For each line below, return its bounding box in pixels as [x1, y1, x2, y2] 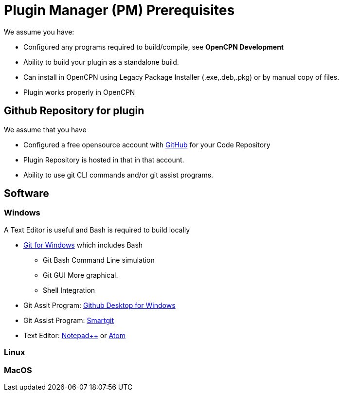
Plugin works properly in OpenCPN [23, 88, 135, 96]
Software [4, 187, 49, 200]
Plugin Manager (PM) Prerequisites [4, 2, 235, 18]
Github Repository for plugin [4, 105, 144, 117]
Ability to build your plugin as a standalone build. [23, 57, 179, 66]
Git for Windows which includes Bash [23, 240, 143, 249]
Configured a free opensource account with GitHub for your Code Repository [23, 140, 271, 149]
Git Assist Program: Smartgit [23, 316, 114, 324]
